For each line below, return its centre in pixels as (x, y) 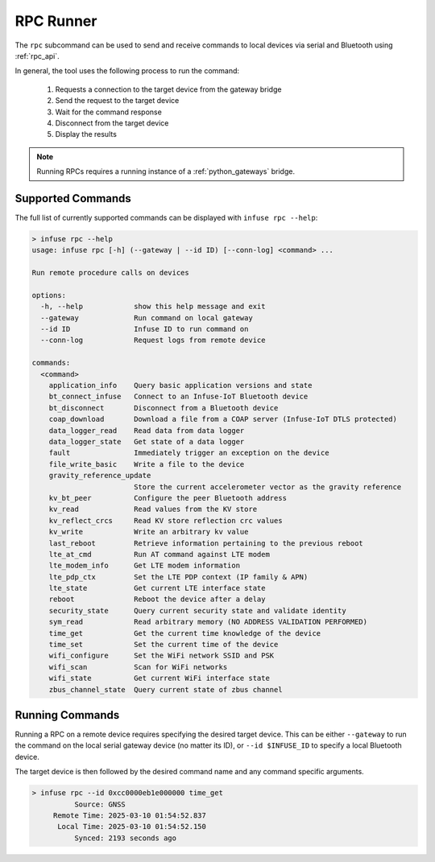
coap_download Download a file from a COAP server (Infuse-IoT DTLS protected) (223, 419)
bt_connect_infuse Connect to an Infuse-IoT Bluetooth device (178, 397)
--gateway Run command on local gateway (147, 318)
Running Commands (67, 715)
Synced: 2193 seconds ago (125, 838)
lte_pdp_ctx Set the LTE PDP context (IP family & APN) (178, 577)
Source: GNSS (100, 804)
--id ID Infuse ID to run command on (145, 329)
